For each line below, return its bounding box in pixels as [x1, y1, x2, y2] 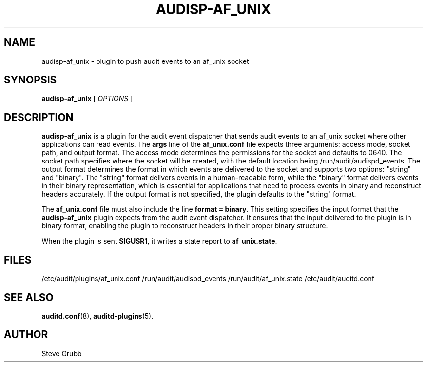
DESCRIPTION [4, 111, 74, 123]
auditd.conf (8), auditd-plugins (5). [41, 311, 154, 320]
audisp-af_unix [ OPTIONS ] [41, 94, 133, 103]
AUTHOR [4, 328, 48, 341]
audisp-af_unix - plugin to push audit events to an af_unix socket [41, 57, 249, 65]
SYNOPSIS [4, 74, 57, 86]
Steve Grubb [41, 349, 82, 358]
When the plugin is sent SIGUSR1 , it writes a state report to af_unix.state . [41, 237, 277, 245]
